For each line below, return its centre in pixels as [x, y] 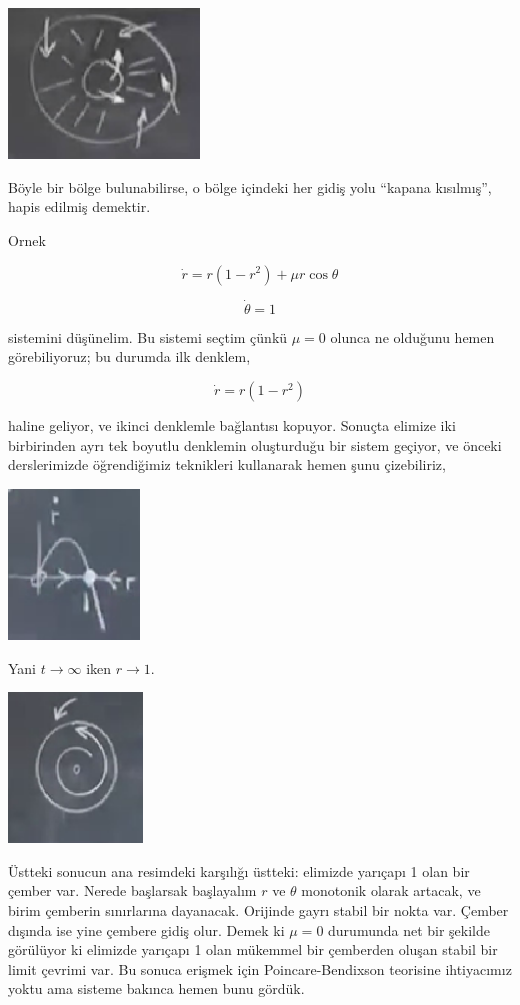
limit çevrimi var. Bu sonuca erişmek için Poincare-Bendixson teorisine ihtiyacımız [260, 968]
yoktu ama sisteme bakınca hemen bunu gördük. [156, 988]
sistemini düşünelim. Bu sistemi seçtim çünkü [148, 336]
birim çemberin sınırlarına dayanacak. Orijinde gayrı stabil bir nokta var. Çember [258, 910]
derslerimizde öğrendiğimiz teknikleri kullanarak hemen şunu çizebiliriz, [227, 464]
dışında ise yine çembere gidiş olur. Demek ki [146, 929]
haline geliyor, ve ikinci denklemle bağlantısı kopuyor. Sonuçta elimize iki [232, 424]
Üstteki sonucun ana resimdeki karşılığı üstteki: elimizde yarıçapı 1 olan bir [239, 870]
